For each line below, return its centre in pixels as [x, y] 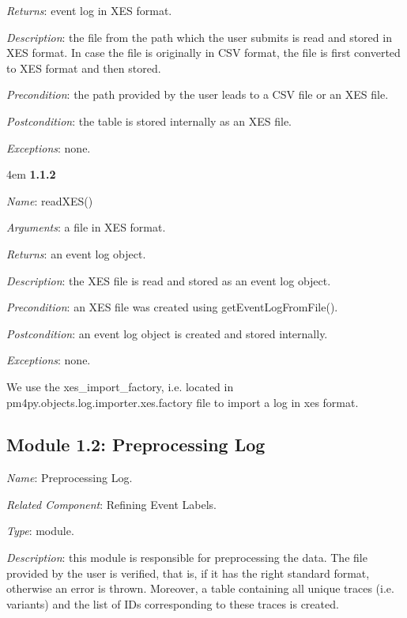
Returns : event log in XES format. [89, 10]
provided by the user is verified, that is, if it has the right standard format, [188, 573]
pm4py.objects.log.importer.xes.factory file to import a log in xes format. [183, 402]
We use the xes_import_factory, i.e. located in [120, 386]
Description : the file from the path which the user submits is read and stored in [199, 37]
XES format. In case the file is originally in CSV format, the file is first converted [203, 53]
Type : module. [40, 531]
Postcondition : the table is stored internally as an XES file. [149, 121]
